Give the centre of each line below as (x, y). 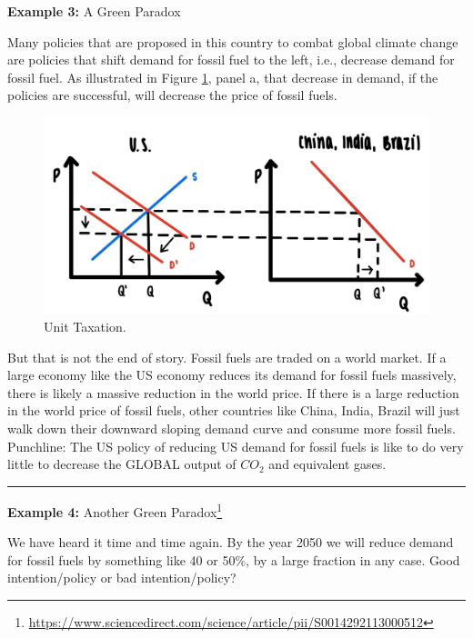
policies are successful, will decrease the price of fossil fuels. (172, 95)
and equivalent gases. (327, 464)
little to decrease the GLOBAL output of (122, 464)
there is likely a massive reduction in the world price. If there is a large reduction (233, 392)
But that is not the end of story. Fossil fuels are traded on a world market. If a (227, 357)
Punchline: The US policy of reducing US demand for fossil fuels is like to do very (236, 446)
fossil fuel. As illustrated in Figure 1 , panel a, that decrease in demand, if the (223, 77)
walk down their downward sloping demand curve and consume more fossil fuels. (231, 429)
